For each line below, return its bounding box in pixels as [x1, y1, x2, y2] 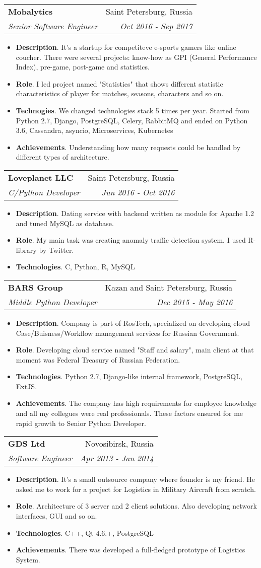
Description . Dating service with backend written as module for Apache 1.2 [16, 207, 254, 218]
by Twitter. [39, 244, 74, 255]
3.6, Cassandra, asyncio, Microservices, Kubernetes [16, 125, 173, 135]
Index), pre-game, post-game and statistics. [16, 61, 150, 72]
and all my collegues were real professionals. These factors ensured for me [16, 408, 243, 418]
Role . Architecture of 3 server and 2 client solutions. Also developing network [16, 501, 257, 511]
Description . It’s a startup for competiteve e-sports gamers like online [16, 42, 236, 52]
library [16, 244, 37, 255]
